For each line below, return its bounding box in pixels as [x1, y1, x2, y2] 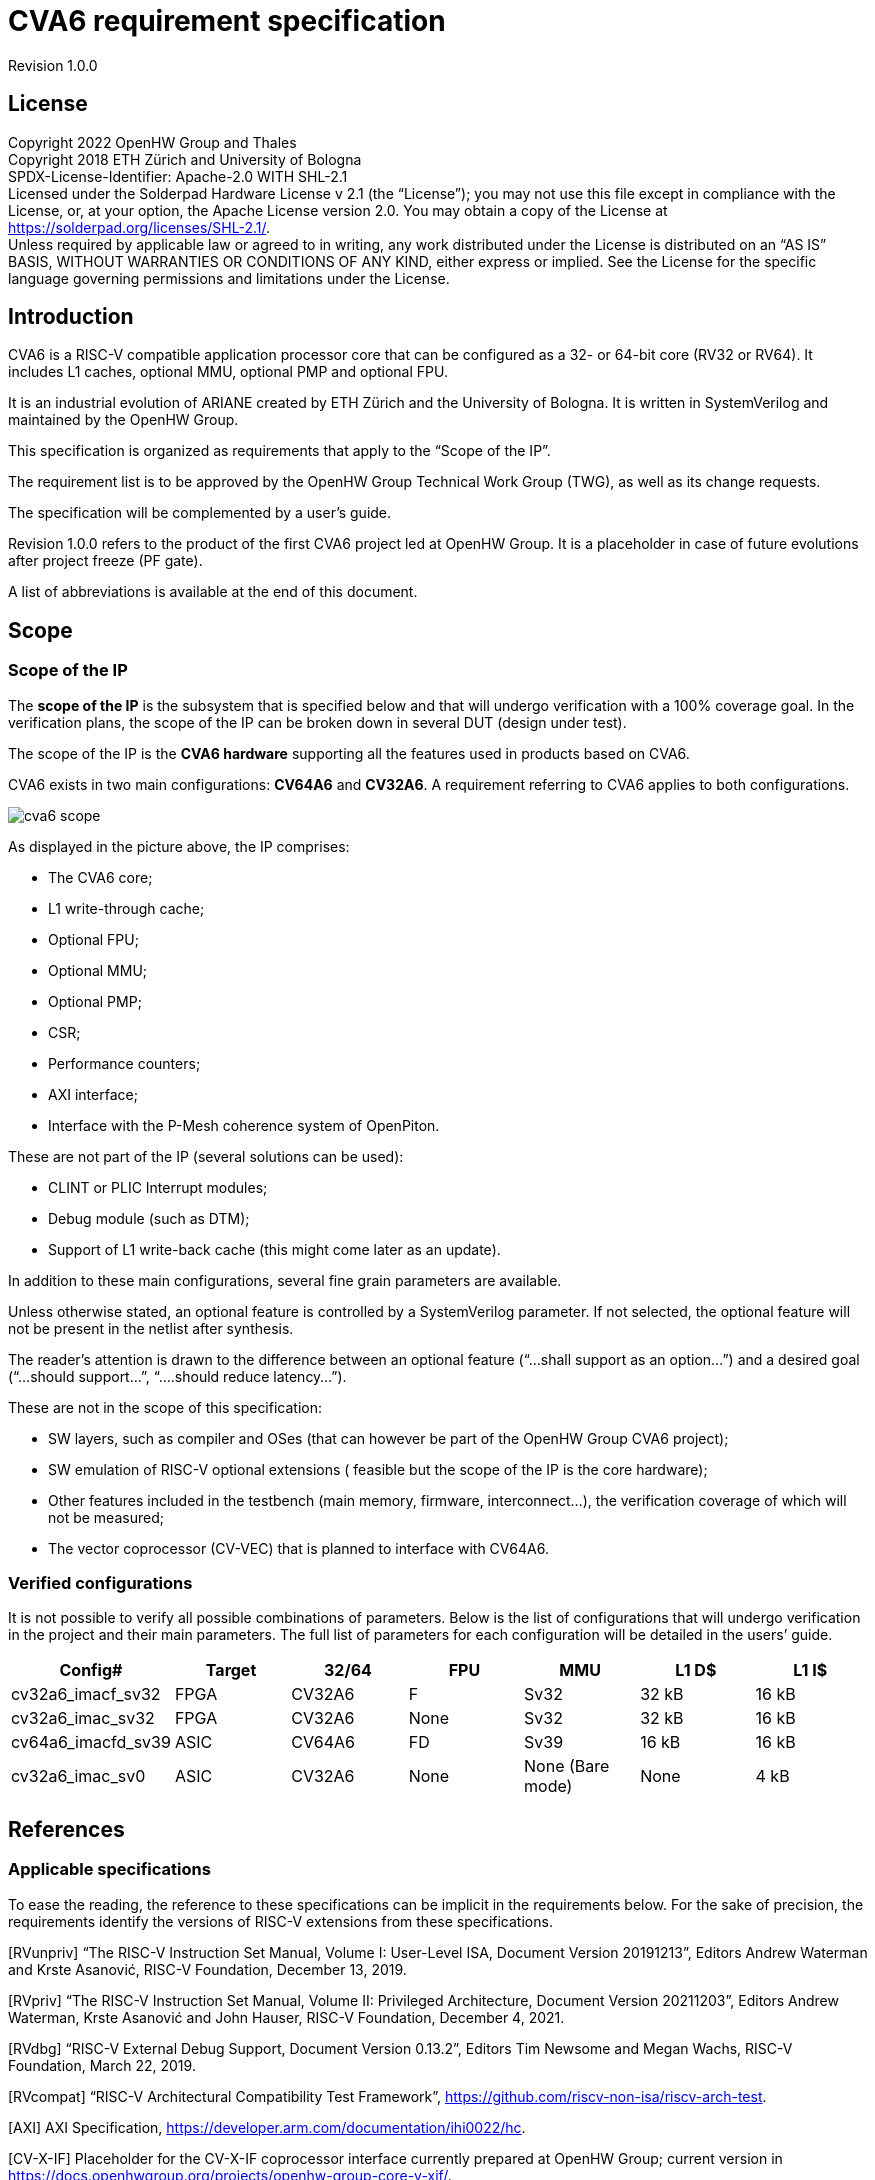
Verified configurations [8, 1573, 193, 1594]
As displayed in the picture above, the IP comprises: [8, 837, 350, 855]
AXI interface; [48, 1085, 138, 1103]
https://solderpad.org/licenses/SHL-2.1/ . [8, 218, 271, 236]
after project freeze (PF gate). [8, 552, 203, 570]
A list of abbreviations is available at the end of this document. [8, 583, 418, 601]
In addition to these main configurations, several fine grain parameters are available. [8, 1271, 562, 1289]
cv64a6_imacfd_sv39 [11, 1732, 171, 1753]
